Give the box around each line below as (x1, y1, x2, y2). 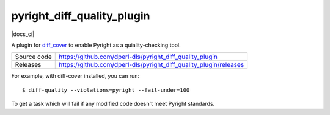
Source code (15, 52, 52, 61)
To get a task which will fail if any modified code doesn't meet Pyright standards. (11, 100, 215, 108)
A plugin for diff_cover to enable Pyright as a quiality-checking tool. (11, 41, 182, 49)
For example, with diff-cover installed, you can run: (11, 72, 140, 80)
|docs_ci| (11, 30, 35, 38)
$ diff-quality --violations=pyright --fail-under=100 (22, 86, 190, 94)
